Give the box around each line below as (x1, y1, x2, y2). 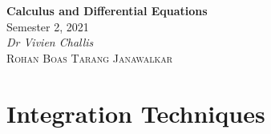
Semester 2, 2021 (6, 18, 89, 35)
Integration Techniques (6, 96, 265, 129)
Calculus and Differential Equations (6, 2, 208, 18)
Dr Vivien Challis (6, 34, 94, 51)
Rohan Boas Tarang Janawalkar (6, 49, 173, 66)
